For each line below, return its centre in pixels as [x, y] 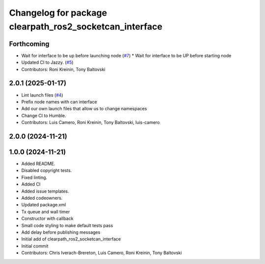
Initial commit [35, 246]
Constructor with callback [47, 218]
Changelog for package [58, 13]
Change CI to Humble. [44, 116]
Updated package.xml [44, 205]
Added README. [38, 164]
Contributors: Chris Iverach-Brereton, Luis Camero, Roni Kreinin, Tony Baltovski [102, 253]
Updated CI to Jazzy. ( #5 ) [47, 62]
